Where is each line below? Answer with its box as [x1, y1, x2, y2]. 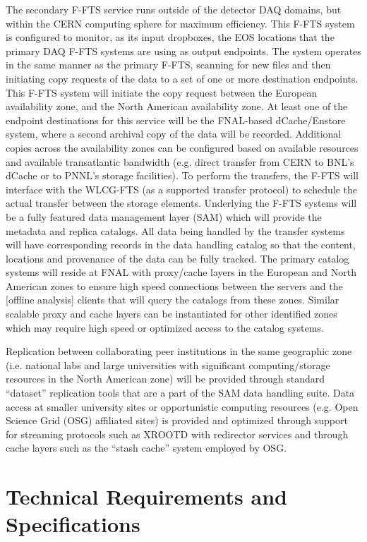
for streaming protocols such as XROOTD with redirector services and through [6, 426, 349, 441]
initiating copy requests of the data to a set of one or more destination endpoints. [6, 71, 359, 85]
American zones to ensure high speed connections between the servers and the [6, 278, 343, 293]
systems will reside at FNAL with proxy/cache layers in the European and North [6, 265, 356, 279]
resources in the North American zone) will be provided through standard [6, 371, 325, 386]
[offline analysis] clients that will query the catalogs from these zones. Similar [6, 292, 339, 307]
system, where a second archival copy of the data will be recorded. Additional [6, 126, 342, 141]
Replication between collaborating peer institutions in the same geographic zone [6, 344, 352, 359]
